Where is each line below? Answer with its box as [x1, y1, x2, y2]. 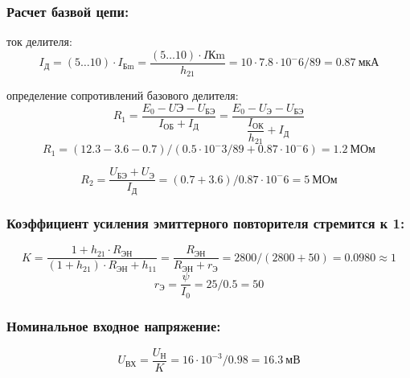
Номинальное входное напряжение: [6, 315, 221, 335]
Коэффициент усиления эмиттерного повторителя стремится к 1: [6, 212, 405, 232]
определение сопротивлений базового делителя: [6, 87, 239, 104]
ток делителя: [6, 33, 72, 50]
